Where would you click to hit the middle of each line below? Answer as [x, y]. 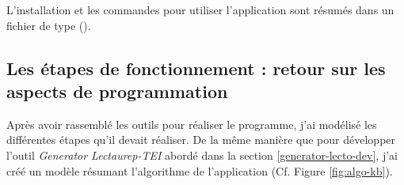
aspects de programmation [117, 91]
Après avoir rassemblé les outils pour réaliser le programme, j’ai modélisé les [192, 124]
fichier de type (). [49, 25]
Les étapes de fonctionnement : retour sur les [196, 68]
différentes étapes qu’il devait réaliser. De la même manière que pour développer [201, 140]
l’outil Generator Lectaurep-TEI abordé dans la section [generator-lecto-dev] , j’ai [202, 155]
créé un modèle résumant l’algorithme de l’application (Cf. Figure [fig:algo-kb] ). [200, 170]
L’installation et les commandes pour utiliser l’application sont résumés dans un [200, 9]
